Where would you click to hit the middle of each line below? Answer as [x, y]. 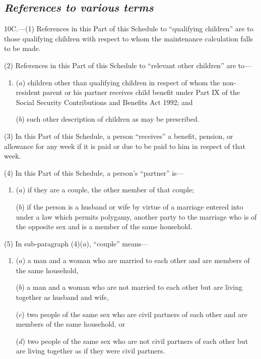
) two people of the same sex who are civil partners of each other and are [135, 314]
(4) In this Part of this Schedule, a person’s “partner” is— [94, 172]
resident [28, 92]
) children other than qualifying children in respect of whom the [121, 82]
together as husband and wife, [62, 297]
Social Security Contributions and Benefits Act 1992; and [104, 102]
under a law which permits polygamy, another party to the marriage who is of [136, 216]
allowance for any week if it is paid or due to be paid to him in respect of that [125, 146]
